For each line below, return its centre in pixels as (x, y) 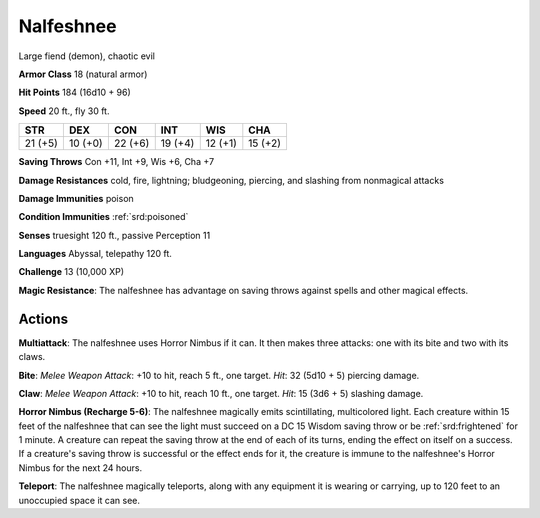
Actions (43, 318)
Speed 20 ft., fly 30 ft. (64, 111)
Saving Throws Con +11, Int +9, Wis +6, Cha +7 (116, 162)
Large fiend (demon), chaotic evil (86, 56)
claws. (32, 357)
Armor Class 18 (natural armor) (83, 74)
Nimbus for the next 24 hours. (80, 467)
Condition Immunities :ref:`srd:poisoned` (103, 217)
